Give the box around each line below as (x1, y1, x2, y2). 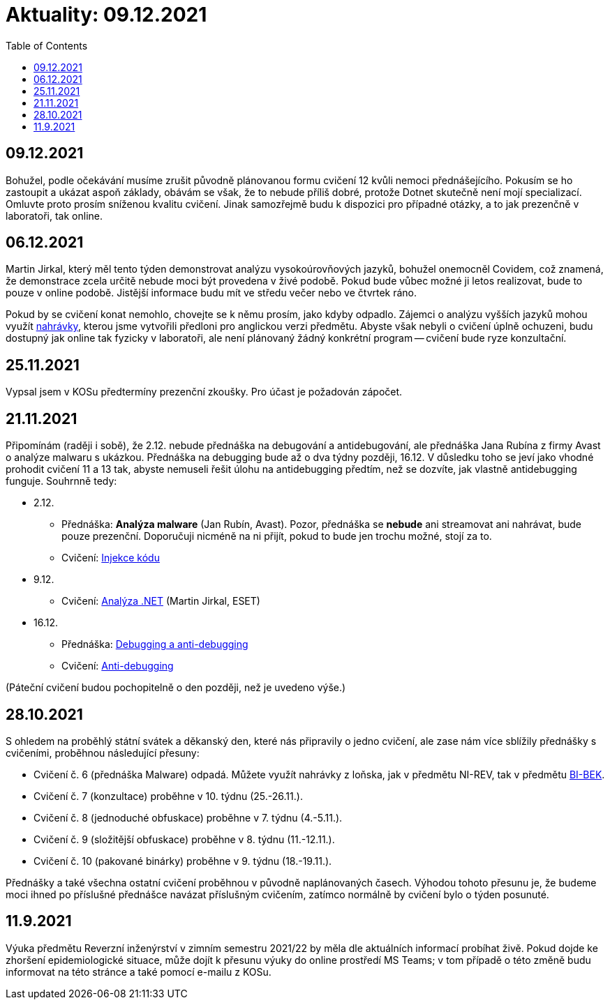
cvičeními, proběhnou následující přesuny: (6, 746, 200, 759)
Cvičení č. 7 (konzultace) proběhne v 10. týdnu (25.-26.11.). (34, 789, 303, 802)
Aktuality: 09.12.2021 (6, 3, 207, 27)
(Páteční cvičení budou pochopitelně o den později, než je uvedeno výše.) (6, 681, 346, 694)
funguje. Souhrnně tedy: (6, 475, 117, 488)
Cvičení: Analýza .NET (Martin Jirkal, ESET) (61, 595, 260, 607)
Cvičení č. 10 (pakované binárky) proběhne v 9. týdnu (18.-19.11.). (34, 854, 332, 867)
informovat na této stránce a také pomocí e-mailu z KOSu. (6, 965, 271, 978)
